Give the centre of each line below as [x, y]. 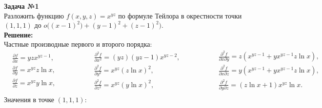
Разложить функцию [34, 15]
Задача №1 [21, 6]
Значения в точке [29, 99]
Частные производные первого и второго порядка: [78, 44]
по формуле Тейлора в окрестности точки [180, 15]
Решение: [19, 34]
